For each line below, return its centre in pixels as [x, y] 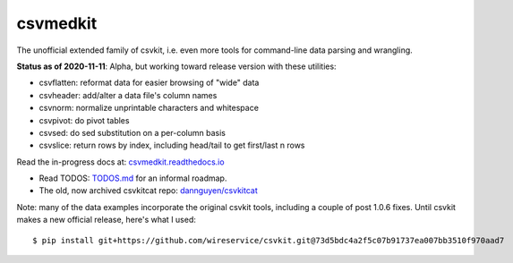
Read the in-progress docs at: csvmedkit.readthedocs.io [120, 162]
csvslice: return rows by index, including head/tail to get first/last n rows [172, 145]
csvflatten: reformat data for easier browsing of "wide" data [149, 83]
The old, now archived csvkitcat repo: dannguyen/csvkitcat [149, 191]
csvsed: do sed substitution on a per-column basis [132, 132]
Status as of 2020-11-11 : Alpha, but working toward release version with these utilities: [176, 66]
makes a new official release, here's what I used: [107, 220]
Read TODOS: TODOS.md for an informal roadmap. [133, 178]
